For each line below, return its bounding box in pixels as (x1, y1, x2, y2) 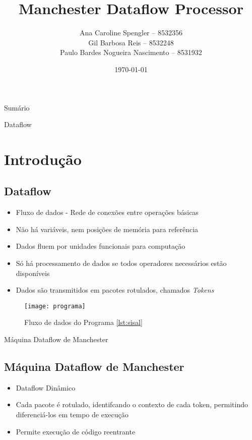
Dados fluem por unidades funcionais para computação (16, 241, 185, 251)
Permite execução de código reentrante (16, 426, 136, 436)
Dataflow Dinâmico (16, 382, 76, 393)
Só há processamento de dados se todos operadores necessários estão (16, 258, 227, 268)
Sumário (4, 102, 30, 113)
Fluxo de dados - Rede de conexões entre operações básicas (16, 207, 199, 217)
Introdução (4, 148, 82, 169)
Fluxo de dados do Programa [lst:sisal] (24, 317, 143, 327)
